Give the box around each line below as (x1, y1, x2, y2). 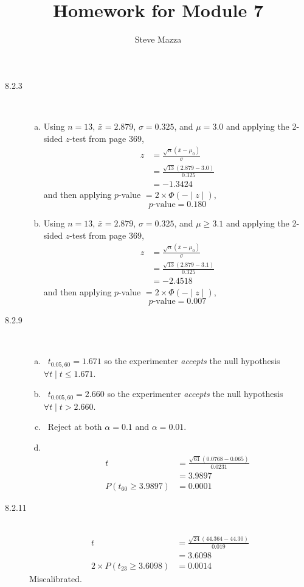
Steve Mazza (134, 33, 182, 46)
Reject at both (47, 420, 102, 433)
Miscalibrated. (29, 572, 82, 585)
